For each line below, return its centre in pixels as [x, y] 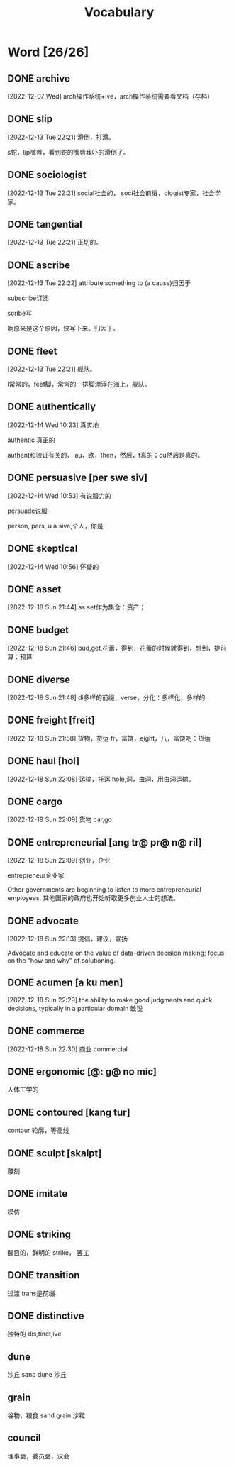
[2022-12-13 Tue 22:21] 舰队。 [52, 369]
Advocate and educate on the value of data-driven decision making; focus [116, 953]
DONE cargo [35, 801]
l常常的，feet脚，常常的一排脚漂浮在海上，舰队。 [79, 384]
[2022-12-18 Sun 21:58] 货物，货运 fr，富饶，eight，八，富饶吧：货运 [109, 738]
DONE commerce [46, 1031]
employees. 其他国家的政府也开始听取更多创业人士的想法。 [93, 898]
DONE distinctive [46, 1316]
